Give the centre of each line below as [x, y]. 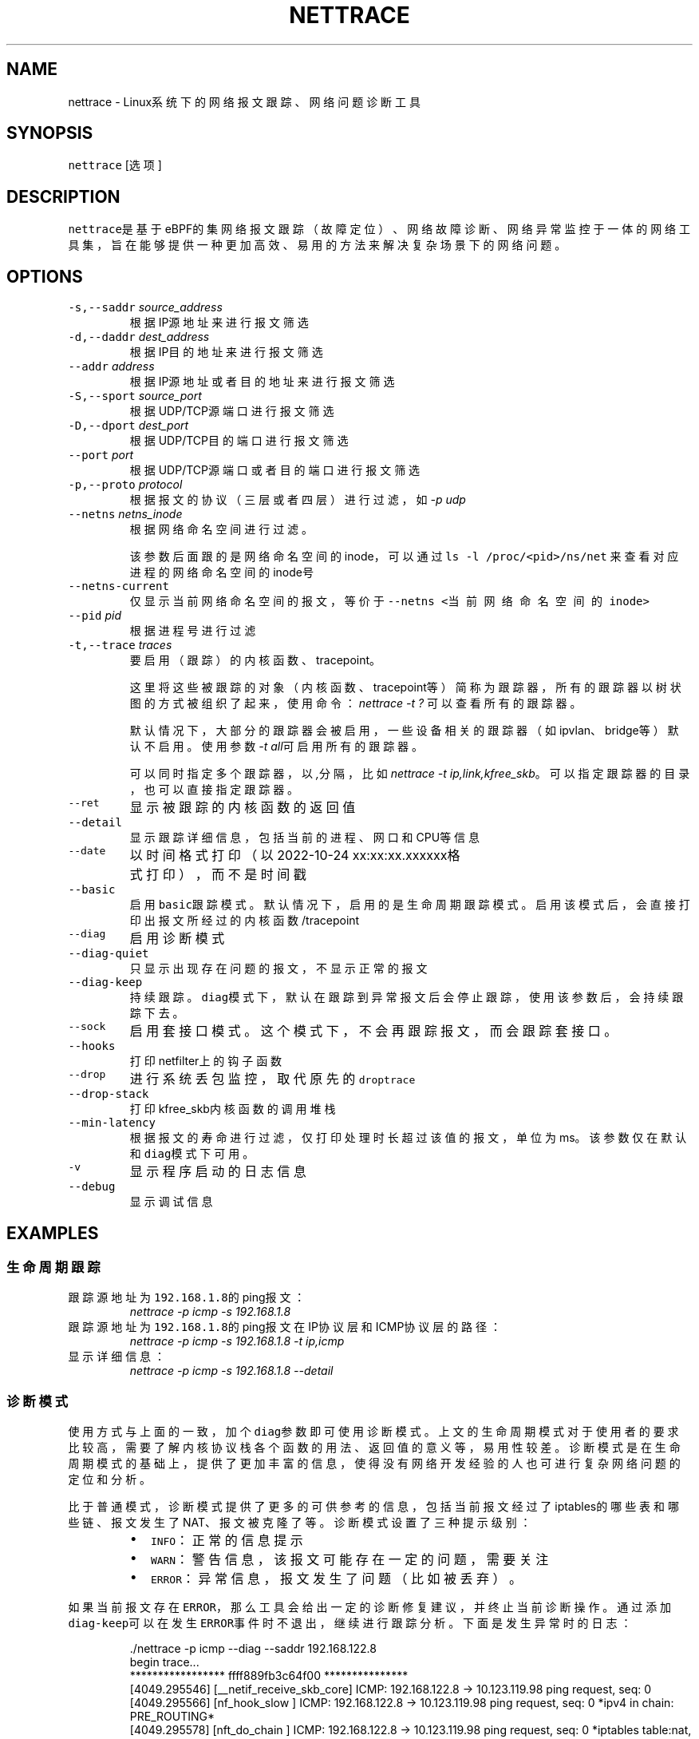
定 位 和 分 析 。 [110, 1480]
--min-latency [112, 1123]
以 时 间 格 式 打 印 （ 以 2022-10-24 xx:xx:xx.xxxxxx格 [295, 856]
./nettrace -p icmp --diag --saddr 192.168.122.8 [253, 1649]
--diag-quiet [109, 954]
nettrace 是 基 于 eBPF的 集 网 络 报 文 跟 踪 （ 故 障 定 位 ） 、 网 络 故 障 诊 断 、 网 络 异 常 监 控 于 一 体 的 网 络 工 [379, 229]
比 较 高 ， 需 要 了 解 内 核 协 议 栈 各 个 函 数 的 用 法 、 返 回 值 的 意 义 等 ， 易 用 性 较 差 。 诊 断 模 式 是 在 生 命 [374, 1448]
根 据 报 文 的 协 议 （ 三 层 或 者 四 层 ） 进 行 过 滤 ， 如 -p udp [298, 500]
